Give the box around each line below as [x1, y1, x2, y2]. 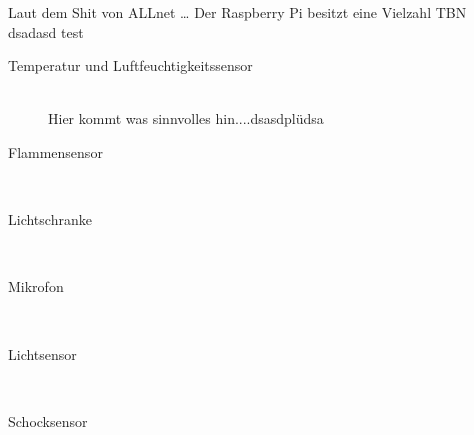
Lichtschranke [8, 209, 92, 230]
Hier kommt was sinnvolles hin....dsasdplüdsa [48, 108, 324, 129]
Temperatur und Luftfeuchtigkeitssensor [8, 55, 253, 76]
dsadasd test [8, 21, 84, 42]
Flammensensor [8, 141, 103, 162]
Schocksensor [8, 410, 88, 431]
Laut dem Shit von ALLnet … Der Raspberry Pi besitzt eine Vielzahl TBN [8, 2, 467, 22]
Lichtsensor [8, 343, 77, 364]
